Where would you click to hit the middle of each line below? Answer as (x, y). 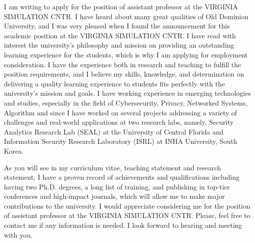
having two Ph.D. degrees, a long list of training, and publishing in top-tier (117, 186)
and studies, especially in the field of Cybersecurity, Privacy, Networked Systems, (126, 102)
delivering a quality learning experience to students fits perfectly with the (115, 83)
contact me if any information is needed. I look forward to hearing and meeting (123, 225)
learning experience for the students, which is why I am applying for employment (126, 54)
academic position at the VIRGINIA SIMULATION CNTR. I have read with (120, 35)
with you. (18, 234)
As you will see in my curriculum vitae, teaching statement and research (113, 167)
